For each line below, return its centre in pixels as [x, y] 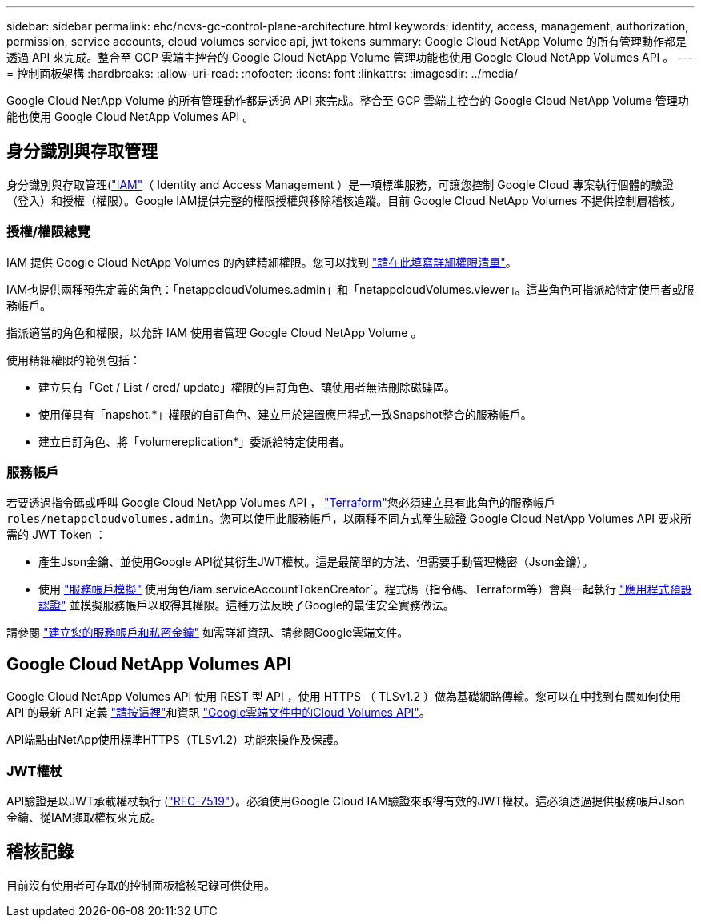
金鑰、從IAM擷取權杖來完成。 [84, 817]
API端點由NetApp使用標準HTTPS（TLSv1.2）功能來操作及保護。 [176, 740]
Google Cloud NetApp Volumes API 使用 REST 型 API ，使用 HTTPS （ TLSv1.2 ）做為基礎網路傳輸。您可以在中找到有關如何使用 [344, 697]
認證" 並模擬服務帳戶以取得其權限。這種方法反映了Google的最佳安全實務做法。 [246, 605]
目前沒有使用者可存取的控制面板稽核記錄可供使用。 [141, 885]
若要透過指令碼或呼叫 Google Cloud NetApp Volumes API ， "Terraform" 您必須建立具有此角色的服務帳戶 [281, 503]
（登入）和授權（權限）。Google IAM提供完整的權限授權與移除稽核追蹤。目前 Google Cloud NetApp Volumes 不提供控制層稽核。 [344, 200]
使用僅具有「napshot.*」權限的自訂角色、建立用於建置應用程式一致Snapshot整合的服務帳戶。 [285, 414]
